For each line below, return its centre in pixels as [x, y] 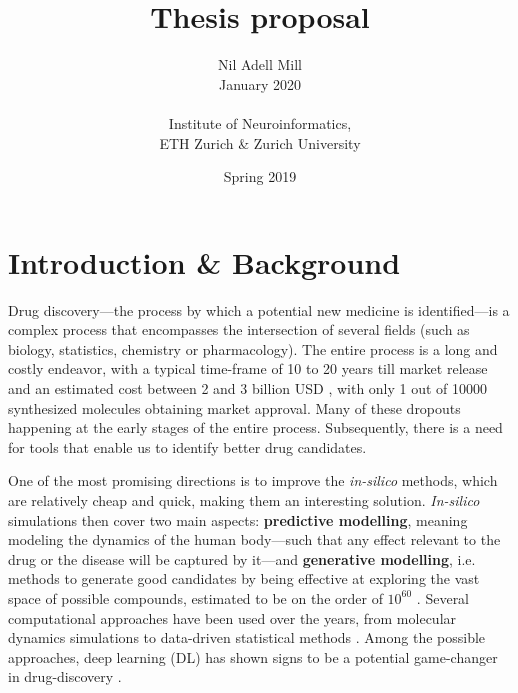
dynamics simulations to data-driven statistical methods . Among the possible [247, 637]
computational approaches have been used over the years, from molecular [232, 617]
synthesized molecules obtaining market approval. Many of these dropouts [234, 407]
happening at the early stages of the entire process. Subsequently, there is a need [255, 427]
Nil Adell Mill [259, 64]
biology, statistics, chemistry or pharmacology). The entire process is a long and [253, 348]
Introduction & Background [204, 261]
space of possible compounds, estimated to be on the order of [195, 597]
